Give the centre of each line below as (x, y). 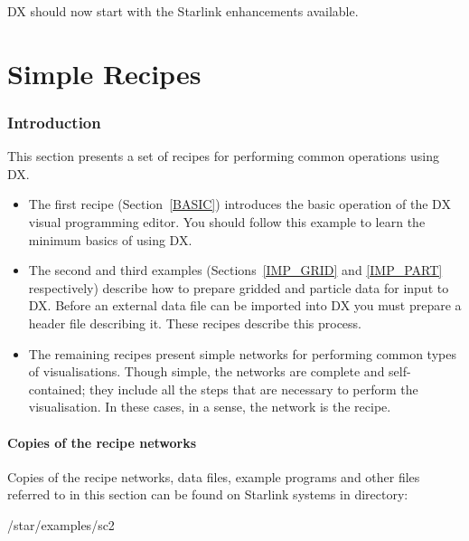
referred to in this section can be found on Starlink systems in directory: (208, 494)
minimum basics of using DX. (110, 239)
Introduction (54, 122)
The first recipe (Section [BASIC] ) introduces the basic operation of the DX (239, 204)
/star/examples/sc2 (61, 524)
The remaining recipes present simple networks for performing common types (242, 353)
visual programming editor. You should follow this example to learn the (227, 221)
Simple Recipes (104, 73)
